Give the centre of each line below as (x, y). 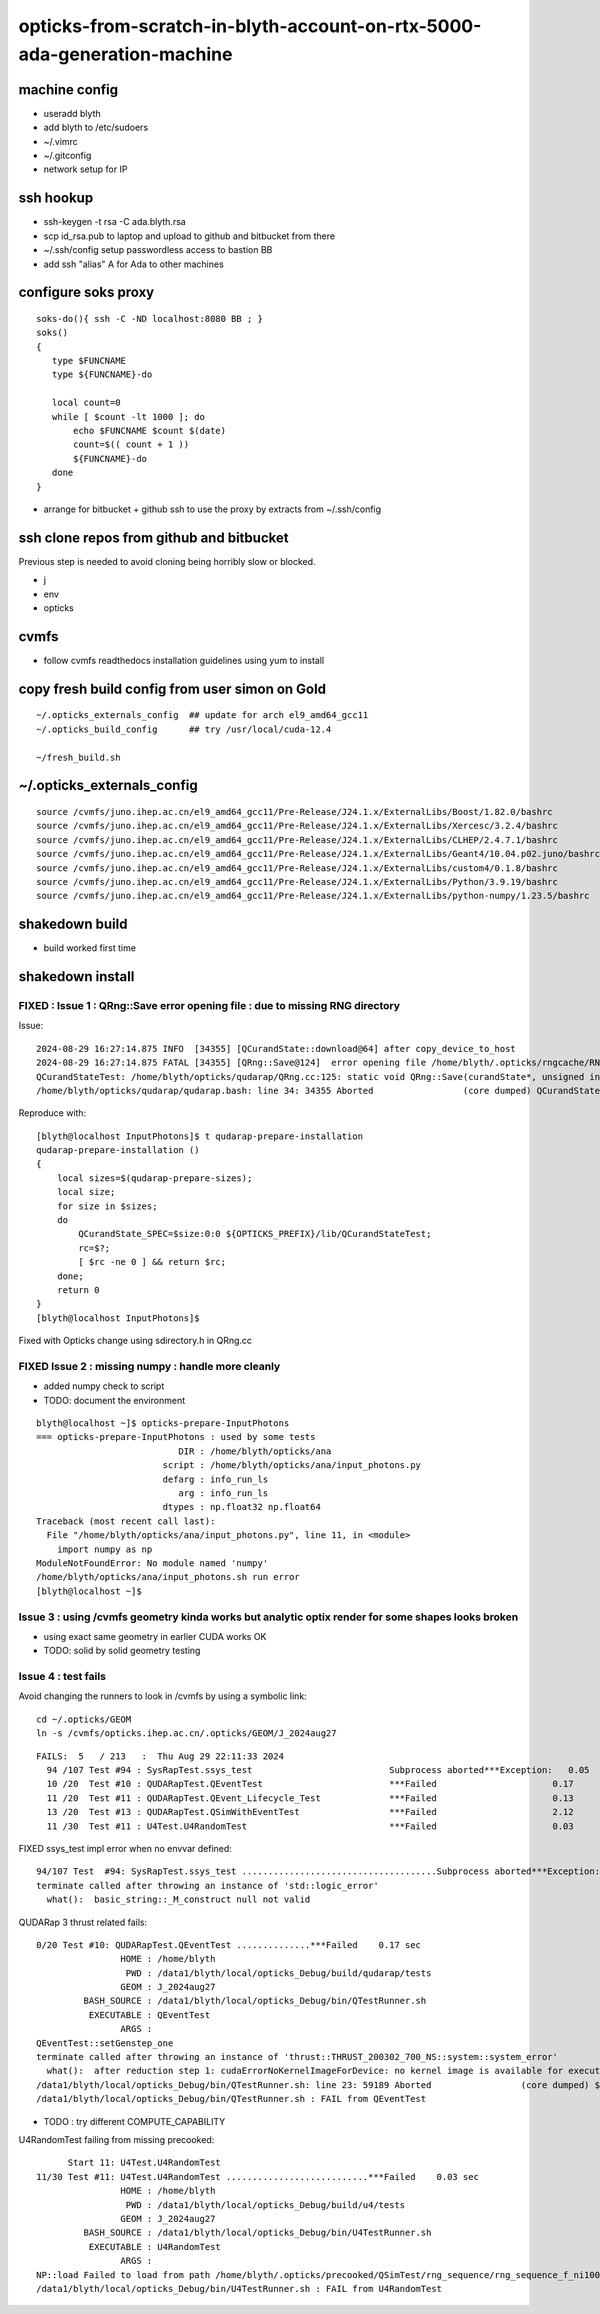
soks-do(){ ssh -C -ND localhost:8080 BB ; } (150, 318)
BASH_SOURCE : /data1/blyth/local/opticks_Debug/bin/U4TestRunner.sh (257, 2233)
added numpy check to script (104, 1386)
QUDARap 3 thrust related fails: (83, 1922)
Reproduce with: (52, 1113)
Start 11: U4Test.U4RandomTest (144, 2163)
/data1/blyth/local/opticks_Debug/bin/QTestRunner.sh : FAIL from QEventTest (231, 2099)
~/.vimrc (61, 141)
